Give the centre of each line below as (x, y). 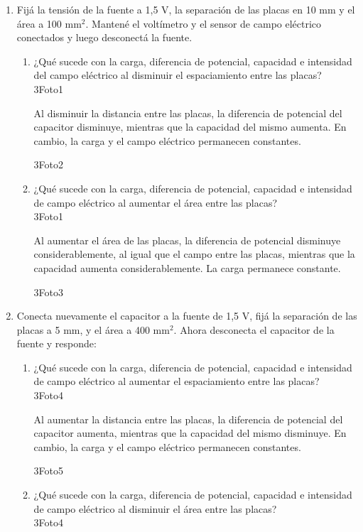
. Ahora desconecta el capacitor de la (254, 329)
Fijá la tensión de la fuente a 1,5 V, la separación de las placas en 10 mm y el (186, 9)
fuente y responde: (56, 343)
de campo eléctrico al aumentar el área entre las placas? (156, 202)
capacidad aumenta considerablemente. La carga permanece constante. (187, 267)
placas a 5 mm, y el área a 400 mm (93, 329)
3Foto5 (49, 471)
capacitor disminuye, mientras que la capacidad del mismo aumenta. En (190, 127)
